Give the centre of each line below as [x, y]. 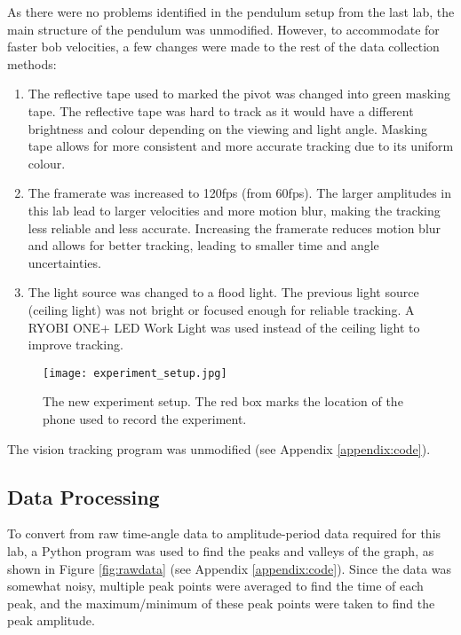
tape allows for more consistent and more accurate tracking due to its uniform [241, 146]
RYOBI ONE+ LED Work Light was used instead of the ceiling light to [224, 327]
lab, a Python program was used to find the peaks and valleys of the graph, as [221, 550]
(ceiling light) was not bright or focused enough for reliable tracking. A [221, 309]
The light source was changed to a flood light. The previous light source [223, 292]
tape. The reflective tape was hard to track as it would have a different [221, 110]
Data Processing [83, 496]
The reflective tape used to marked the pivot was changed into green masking [239, 94]
